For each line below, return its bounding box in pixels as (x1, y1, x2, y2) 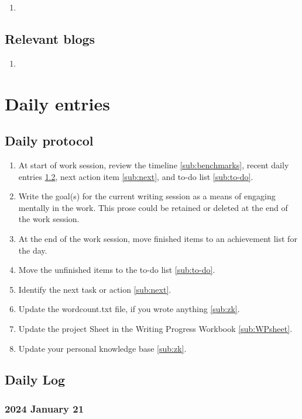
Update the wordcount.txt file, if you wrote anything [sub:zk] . (18, 303, 240, 315)
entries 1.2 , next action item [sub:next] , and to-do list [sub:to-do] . (18, 170, 253, 182)
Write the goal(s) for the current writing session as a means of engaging (18, 190, 276, 202)
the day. (18, 244, 47, 256)
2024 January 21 (5, 401, 84, 415)
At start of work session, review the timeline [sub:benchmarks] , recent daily (18, 158, 289, 171)
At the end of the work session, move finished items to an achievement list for (18, 232, 297, 244)
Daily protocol (5, 131, 94, 150)
